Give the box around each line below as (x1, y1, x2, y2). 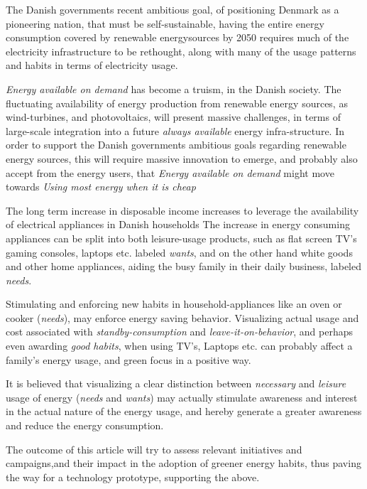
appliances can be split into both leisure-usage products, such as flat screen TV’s (6, 230, 357, 245)
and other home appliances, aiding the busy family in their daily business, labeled (6, 259, 362, 274)
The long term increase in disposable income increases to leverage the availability (6, 203, 359, 217)
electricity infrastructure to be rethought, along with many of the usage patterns (6, 43, 356, 58)
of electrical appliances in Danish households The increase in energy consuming (6, 217, 350, 232)
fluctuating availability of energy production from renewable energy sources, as (6, 95, 348, 110)
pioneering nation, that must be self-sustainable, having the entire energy (6, 16, 324, 31)
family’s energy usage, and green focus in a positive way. (6, 352, 251, 367)
